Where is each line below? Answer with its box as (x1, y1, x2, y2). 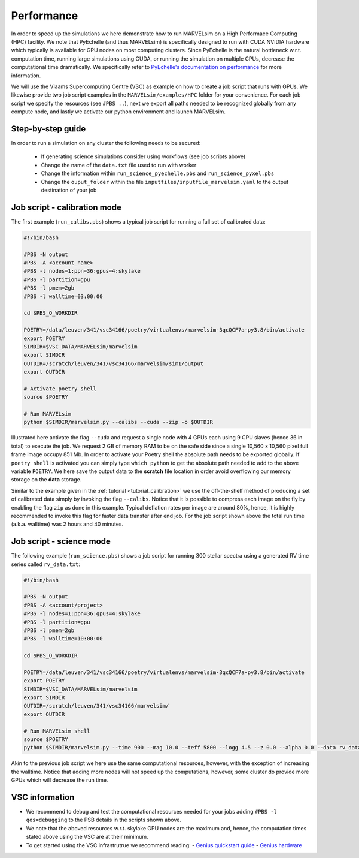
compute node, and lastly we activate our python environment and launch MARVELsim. (11, 108, 226, 115)
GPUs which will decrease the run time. (11, 776, 108, 784)
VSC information (11, 792, 75, 802)
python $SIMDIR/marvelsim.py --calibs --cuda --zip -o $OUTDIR (23, 419, 214, 426)
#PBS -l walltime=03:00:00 (23, 293, 103, 300)
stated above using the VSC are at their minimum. (26, 833, 149, 841)
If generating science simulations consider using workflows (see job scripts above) (41, 153, 246, 160)
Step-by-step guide (11, 124, 86, 134)
